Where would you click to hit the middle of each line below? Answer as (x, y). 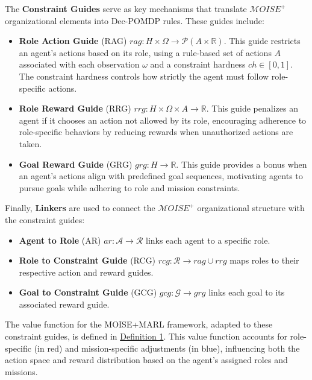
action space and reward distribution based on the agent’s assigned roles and (146, 360)
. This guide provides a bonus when (242, 164)
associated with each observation (79, 64)
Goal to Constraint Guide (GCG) (88, 292)
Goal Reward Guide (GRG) (76, 164)
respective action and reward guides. (86, 272)
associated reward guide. (64, 304)
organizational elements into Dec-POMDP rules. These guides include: (135, 20)
